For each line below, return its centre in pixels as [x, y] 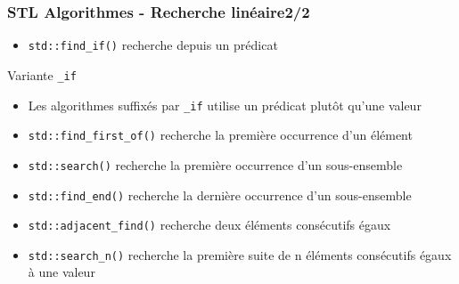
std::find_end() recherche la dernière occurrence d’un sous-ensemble [220, 195]
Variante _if [42, 74]
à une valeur [61, 272]
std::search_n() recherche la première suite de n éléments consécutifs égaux [240, 254]
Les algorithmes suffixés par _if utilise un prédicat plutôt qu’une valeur [225, 105]
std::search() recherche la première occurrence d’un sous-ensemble [215, 164]
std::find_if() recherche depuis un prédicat [153, 45]
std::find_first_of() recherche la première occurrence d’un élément [220, 135]
